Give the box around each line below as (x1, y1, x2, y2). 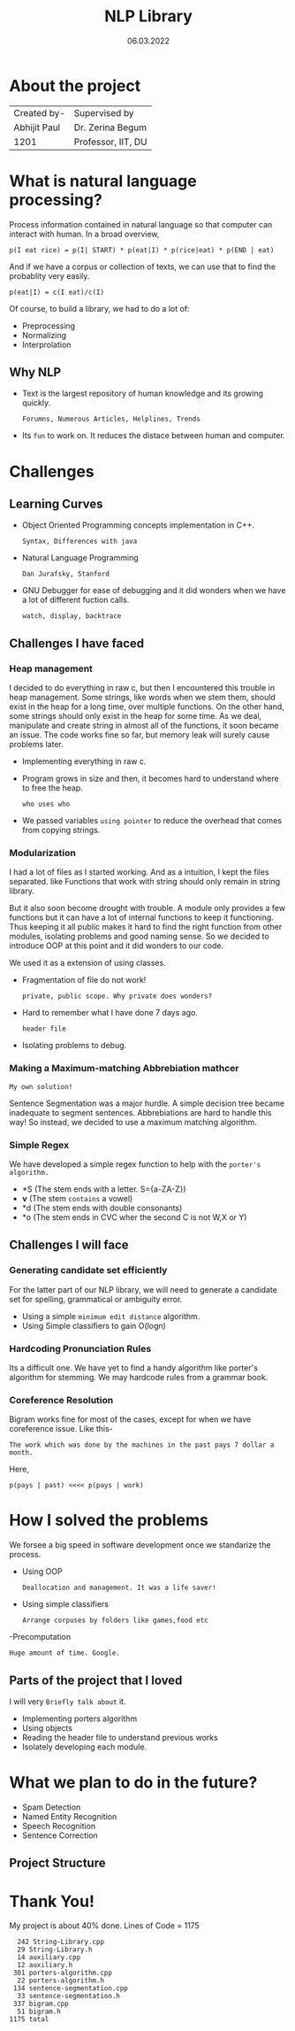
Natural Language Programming (21, 552, 139, 563)
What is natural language (9, 171, 197, 191)
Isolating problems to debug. (21, 1040, 127, 1051)
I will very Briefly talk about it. (9, 1696, 126, 1707)
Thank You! (9, 1891, 95, 1911)
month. (9, 1448, 34, 1457)
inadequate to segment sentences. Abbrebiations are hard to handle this (9, 1107, 272, 1117)
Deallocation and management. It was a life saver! (21, 1583, 216, 1593)
